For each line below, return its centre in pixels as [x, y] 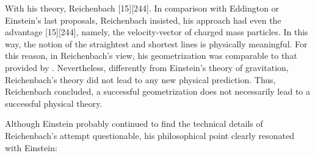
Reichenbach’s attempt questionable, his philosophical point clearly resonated [150, 135]
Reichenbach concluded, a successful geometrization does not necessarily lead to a [158, 91]
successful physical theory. [54, 103]
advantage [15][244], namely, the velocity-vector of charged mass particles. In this [157, 32]
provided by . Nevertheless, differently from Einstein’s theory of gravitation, [147, 67]
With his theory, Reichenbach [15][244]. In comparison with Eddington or [142, 8]
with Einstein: [31, 147]
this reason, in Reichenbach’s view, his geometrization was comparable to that [151, 56]
